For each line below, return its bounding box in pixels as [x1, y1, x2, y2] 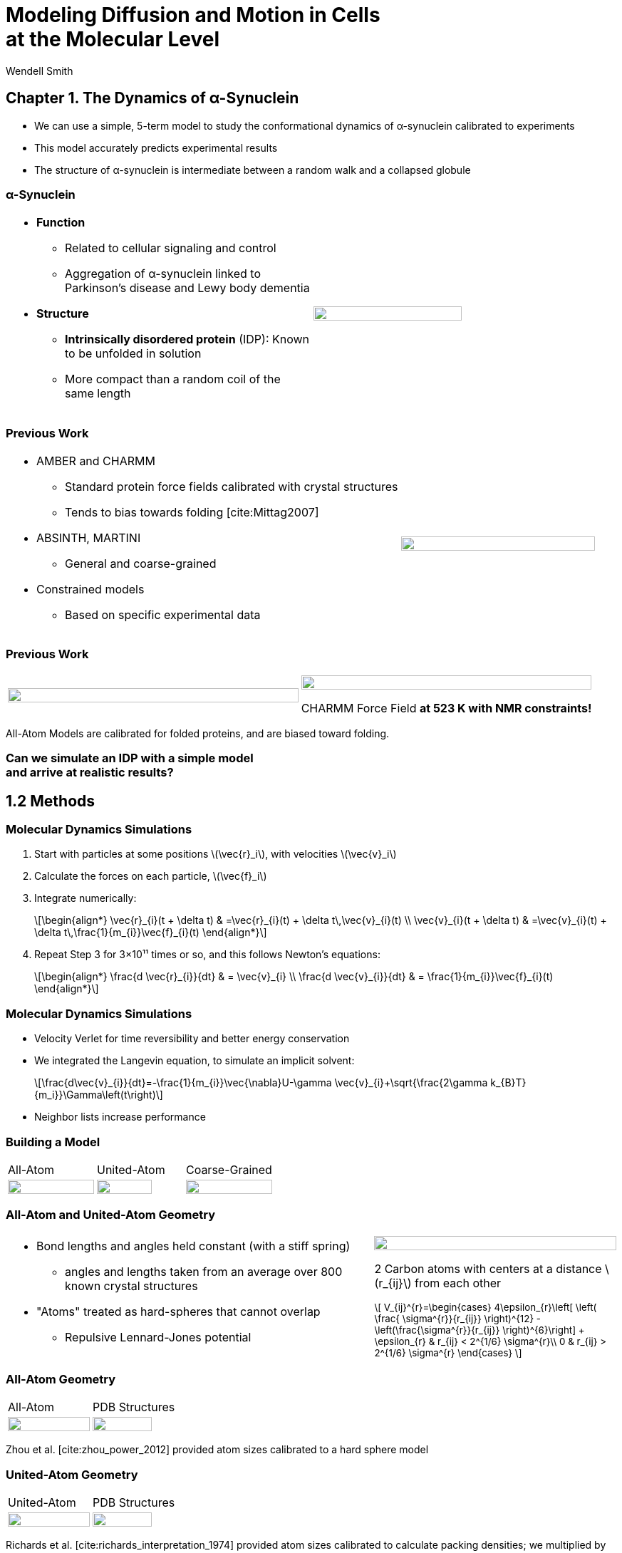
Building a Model [6, 1134, 100, 1149]
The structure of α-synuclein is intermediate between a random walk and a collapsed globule [34, 163, 471, 176]
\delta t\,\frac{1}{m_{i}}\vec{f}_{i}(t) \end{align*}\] [34, 926, 267, 939]
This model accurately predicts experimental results [34, 141, 278, 154]
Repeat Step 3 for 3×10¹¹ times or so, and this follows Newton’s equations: [34, 948, 380, 961]
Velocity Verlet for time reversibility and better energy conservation [34, 1032, 350, 1045]
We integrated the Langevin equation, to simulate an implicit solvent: [34, 1054, 355, 1067]
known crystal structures [65, 1278, 198, 1293]
